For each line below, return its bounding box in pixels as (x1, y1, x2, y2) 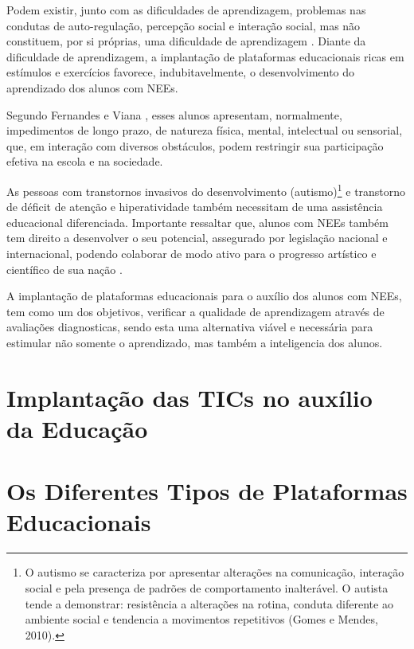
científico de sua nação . (6, 260, 123, 277)
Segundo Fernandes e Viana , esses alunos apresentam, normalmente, (6, 106, 342, 123)
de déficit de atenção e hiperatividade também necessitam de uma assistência (6, 198, 383, 215)
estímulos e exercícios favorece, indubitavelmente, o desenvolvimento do (6, 64, 355, 80)
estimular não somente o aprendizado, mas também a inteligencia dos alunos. (6, 334, 383, 350)
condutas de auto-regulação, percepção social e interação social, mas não (6, 17, 361, 33)
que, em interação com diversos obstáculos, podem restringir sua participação (6, 137, 384, 154)
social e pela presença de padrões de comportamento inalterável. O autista (25, 580, 389, 596)
